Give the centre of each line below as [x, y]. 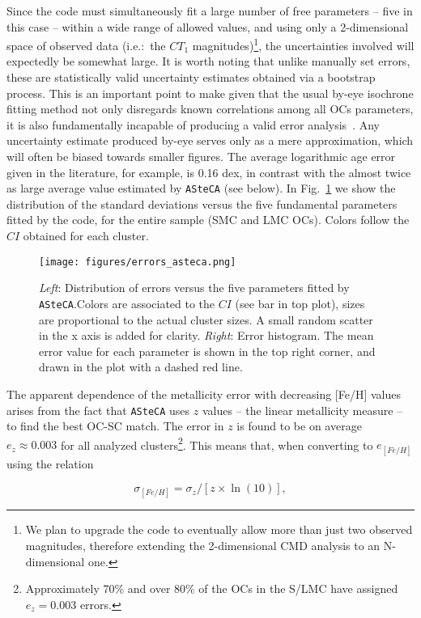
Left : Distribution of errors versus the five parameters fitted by [194, 288]
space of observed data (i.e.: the [86, 45]
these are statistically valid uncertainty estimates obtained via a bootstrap [191, 77]
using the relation [50, 463]
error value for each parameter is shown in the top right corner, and [207, 351]
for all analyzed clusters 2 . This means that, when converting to [217, 443]
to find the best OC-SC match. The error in [115, 426]
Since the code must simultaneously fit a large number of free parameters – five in [210, 11]
